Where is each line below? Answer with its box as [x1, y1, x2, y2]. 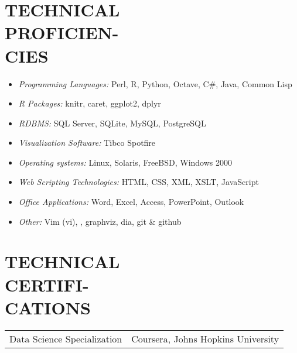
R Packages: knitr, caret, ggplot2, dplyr [18, 97, 161, 109]
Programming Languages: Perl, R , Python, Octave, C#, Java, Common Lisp [18, 77, 292, 90]
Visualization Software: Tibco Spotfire [18, 136, 156, 149]
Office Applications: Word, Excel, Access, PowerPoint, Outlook [18, 196, 244, 208]
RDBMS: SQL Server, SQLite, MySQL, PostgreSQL [18, 116, 206, 129]
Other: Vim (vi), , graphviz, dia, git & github [18, 215, 182, 227]
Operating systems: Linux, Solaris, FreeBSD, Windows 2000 [18, 156, 233, 168]
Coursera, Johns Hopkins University [131, 331, 279, 345]
